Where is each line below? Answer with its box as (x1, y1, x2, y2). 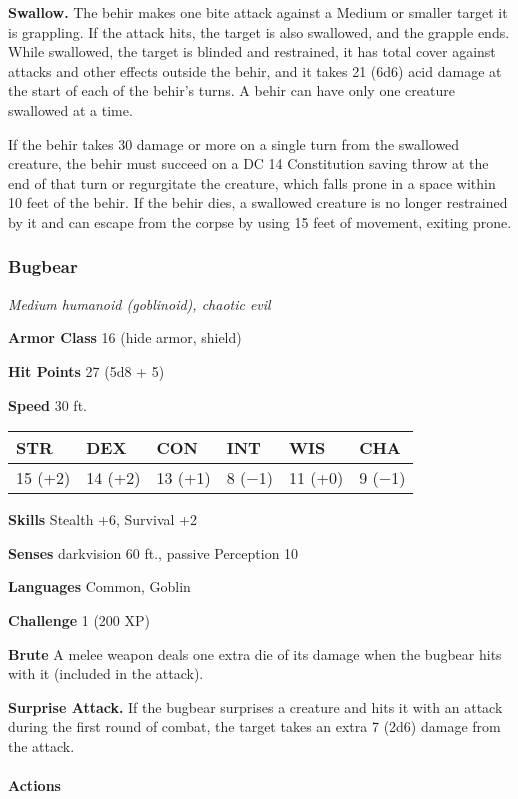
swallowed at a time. (8, 99, 133, 120)
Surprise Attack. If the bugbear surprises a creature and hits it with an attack (8, 696, 503, 717)
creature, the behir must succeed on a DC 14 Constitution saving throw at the (8, 153, 489, 174)
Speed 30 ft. (8, 394, 87, 415)
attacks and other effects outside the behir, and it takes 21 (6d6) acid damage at (8, 60, 502, 81)
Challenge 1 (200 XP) (8, 609, 151, 630)
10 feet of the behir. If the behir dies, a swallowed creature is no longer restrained (8, 192, 508, 213)
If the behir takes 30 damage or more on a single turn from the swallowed (8, 133, 460, 154)
